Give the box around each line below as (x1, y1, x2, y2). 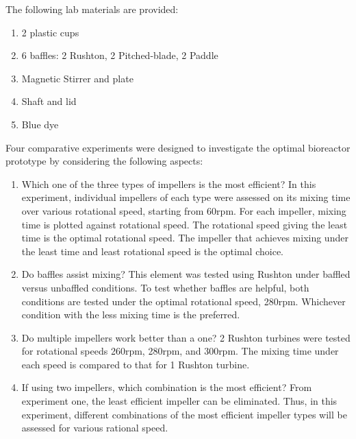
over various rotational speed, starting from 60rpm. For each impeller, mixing (21, 203, 346, 217)
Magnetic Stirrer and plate (21, 71, 133, 85)
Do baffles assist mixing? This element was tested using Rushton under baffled (21, 267, 351, 281)
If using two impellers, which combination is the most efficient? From (21, 380, 312, 394)
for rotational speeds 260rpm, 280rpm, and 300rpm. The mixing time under (21, 344, 339, 358)
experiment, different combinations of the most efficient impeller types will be (21, 407, 347, 421)
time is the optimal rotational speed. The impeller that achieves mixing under (21, 230, 348, 245)
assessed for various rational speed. (21, 420, 168, 435)
